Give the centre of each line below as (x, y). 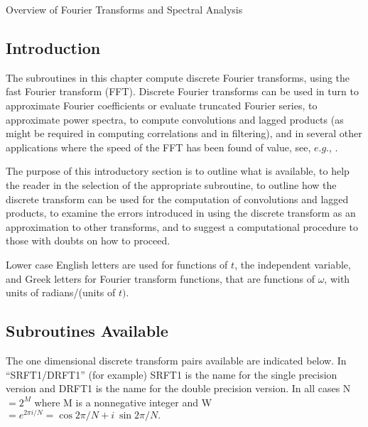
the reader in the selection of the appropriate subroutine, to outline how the (171, 184)
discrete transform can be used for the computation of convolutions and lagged (177, 199)
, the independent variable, (293, 264)
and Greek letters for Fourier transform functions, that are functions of (160, 278)
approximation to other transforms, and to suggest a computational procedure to (182, 226)
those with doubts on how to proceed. (88, 240)
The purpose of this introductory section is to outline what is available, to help (178, 171)
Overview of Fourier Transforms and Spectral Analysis (124, 9)
